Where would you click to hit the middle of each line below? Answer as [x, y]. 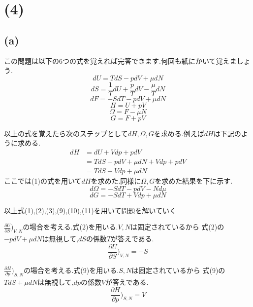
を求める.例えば [179, 133]
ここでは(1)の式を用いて [43, 181]
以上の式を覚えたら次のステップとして [66, 133]
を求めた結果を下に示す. [194, 181]
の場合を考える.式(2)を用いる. [70, 227]
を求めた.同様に [116, 181]
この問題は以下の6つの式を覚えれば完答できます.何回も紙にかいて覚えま [120, 60]
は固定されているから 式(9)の [178, 270]
